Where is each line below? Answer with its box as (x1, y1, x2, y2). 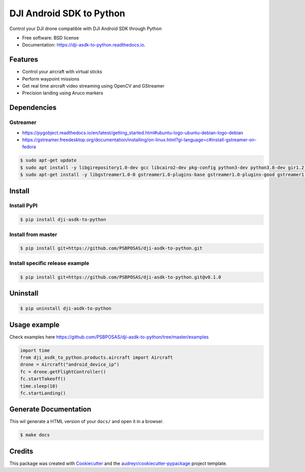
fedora (22, 144, 37, 150)
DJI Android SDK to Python (9, 8, 126, 19)
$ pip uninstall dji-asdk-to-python (20, 306, 112, 311)
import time (20, 347, 50, 353)
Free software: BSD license (22, 35, 79, 41)
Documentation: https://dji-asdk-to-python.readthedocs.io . (22, 42, 146, 48)
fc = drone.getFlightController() (20, 369, 106, 375)
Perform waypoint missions (22, 75, 80, 82)
